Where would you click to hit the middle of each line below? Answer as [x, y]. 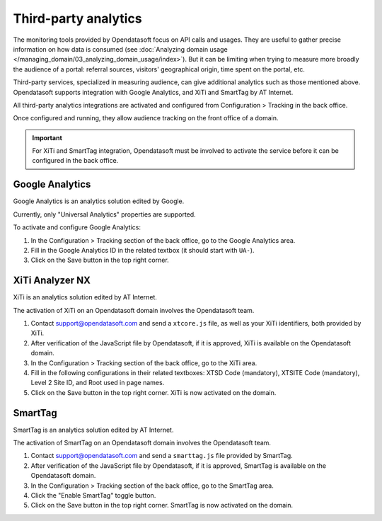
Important [47, 137]
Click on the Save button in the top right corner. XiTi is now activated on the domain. [154, 392]
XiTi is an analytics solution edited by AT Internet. [85, 297]
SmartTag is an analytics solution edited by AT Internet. [93, 430]
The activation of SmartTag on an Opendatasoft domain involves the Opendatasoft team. [142, 443]
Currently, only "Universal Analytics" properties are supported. [104, 214]
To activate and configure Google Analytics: [77, 227]
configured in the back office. [75, 161]
